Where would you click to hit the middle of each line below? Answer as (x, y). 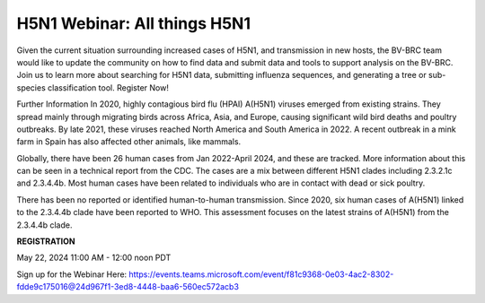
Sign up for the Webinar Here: (72, 274)
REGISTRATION (46, 241)
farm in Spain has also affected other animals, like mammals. (129, 142)
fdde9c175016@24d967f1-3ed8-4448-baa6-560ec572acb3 (128, 287)
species (31, 87)
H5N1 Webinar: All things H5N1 (134, 23)
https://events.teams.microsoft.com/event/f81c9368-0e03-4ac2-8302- (261, 274)
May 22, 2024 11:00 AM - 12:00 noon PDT (94, 258)
